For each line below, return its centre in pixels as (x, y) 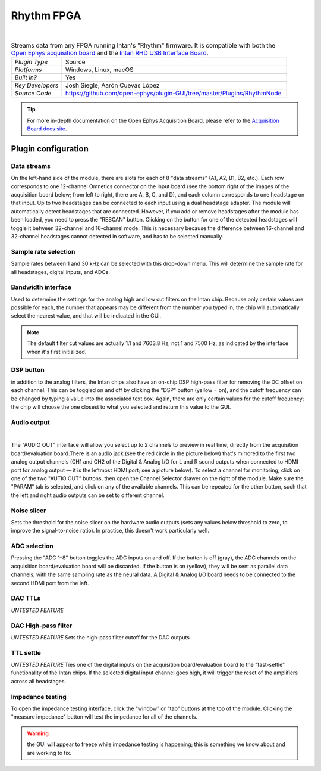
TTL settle (26, 652)
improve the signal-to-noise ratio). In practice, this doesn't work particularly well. (110, 531)
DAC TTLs (26, 598)
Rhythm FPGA (46, 15)
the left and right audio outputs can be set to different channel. (88, 495)
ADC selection (32, 546)
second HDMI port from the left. (50, 583)
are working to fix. (49, 753)
